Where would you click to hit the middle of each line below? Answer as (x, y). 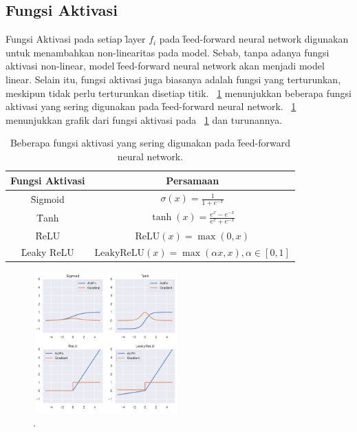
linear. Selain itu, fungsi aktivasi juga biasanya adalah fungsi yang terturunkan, (173, 79)
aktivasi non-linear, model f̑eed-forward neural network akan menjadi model (165, 66)
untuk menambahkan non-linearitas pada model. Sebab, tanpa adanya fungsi (167, 52)
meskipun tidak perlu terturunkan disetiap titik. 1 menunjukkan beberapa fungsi (178, 93)
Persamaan (193, 180)
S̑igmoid (47, 198)
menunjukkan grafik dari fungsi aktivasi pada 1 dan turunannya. (144, 119)
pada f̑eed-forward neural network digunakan (254, 39)
